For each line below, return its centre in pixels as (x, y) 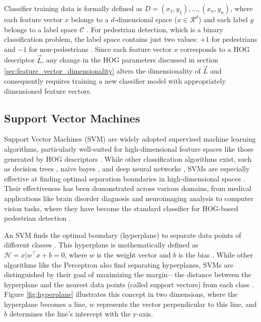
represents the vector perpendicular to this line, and (177, 304)
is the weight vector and (134, 254)
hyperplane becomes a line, (46, 304)
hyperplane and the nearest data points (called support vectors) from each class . (129, 284)
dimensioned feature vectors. (48, 90)
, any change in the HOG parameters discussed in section (130, 60)
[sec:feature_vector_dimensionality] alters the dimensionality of (102, 71)
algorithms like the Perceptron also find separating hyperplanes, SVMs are (119, 264)
